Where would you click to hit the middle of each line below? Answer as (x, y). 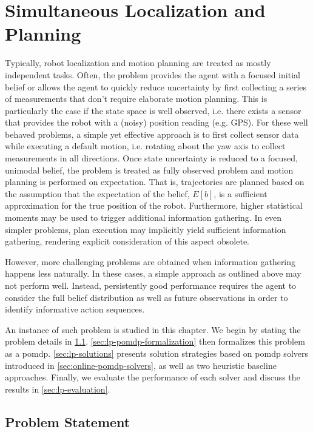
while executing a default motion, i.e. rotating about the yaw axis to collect (145, 146)
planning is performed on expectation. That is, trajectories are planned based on (155, 182)
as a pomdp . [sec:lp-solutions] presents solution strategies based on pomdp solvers (156, 353)
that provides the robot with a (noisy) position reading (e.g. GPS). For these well (156, 122)
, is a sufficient (241, 193)
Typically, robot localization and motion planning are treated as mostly (138, 63)
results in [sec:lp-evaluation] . (58, 389)
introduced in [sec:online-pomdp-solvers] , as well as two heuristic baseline (141, 365)
